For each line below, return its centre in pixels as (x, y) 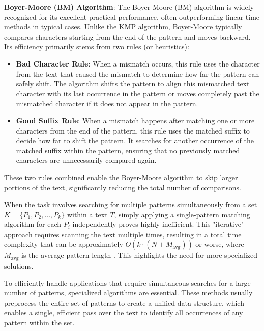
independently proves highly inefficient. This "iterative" (158, 224)
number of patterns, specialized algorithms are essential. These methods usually (128, 293)
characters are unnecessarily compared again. (86, 160)
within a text (87, 214)
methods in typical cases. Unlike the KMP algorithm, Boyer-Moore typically (123, 27)
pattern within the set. (39, 322)
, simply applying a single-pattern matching (182, 214)
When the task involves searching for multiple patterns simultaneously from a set (131, 204)
